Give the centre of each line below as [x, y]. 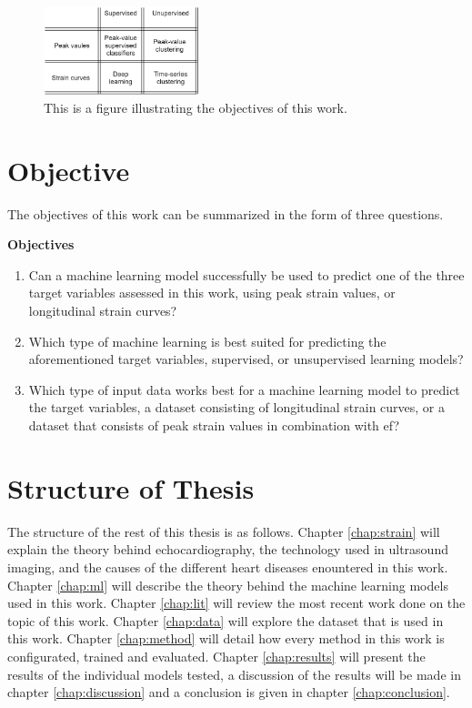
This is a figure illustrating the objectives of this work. [196, 107]
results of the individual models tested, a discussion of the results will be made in [234, 674]
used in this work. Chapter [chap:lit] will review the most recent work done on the [236, 603]
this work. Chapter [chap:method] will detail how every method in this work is [226, 638]
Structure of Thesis [131, 487]
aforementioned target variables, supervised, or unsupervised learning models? [246, 359]
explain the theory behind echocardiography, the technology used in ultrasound [228, 549]
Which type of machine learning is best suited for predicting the [207, 341]
